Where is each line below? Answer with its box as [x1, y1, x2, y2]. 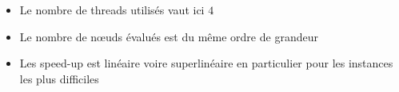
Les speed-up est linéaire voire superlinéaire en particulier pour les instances [19, 55, 393, 71]
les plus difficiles [19, 70, 99, 86]
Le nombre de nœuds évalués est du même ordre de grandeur [19, 28, 318, 44]
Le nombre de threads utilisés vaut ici [19, 2, 205, 17]
